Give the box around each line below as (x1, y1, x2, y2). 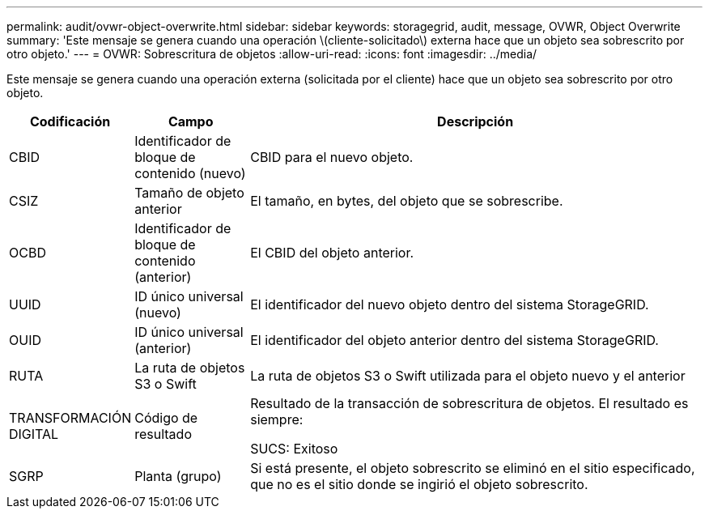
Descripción (437, 113, 514, 130)
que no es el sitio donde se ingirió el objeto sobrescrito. (250, 476, 588, 492)
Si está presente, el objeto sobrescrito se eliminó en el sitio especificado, (250, 460, 695, 476)
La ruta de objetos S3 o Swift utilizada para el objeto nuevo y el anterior (250, 368, 686, 384)
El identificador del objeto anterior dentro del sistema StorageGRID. (250, 332, 659, 348)
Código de (134, 410, 198, 426)
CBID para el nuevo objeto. (250, 149, 414, 165)
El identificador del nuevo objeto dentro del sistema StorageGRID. (250, 296, 649, 313)
